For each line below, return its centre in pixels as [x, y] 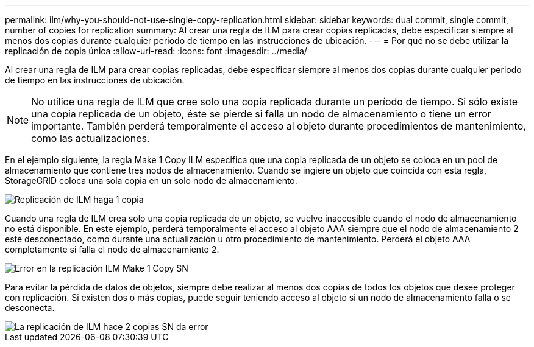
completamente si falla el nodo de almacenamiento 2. [112, 249]
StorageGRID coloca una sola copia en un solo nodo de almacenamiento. [151, 181]
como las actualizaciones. [91, 138]
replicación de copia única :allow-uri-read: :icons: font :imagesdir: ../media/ [156, 51]
